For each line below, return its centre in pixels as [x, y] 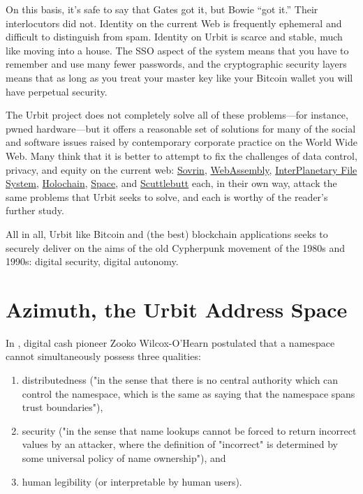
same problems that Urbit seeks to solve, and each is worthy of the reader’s [167, 196]
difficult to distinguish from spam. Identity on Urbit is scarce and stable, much [174, 37]
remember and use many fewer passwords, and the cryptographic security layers [176, 64]
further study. [35, 210]
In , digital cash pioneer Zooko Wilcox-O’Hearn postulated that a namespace [170, 342]
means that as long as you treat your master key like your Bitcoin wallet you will [179, 77]
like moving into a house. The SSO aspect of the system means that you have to [177, 50]
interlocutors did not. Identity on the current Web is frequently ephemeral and [174, 23]
